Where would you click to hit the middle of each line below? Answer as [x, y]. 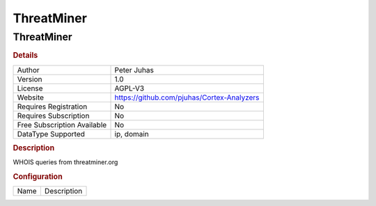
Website [31, 97]
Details [25, 56]
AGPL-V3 [130, 88]
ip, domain [132, 134]
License [30, 88]
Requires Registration [52, 106]
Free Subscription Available [62, 125]
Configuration [38, 177]
